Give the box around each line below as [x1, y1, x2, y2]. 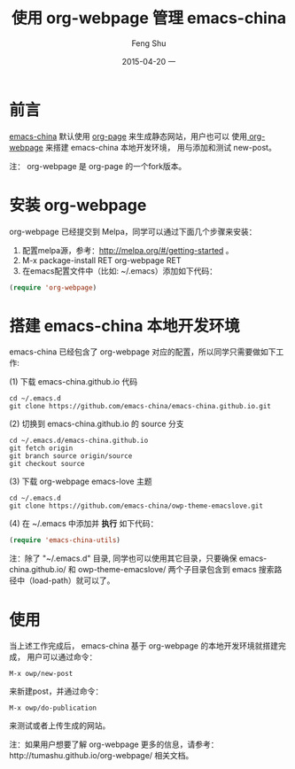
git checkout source [9, 460, 86, 469]
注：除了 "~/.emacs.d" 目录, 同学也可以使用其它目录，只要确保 [9, 553, 237, 563]
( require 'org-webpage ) [9, 283, 97, 292]
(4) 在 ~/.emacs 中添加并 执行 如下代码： [9, 518, 159, 529]
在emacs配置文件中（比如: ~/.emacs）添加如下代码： [21, 265, 217, 276]
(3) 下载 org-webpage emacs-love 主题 [9, 476, 152, 487]
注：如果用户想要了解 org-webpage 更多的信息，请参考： [9, 739, 219, 750]
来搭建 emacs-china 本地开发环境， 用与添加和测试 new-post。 [45, 142, 276, 152]
